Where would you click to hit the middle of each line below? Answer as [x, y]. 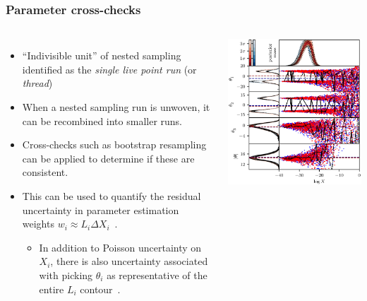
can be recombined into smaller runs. [102, 120]
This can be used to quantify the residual [112, 195]
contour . [100, 289]
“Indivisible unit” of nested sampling [102, 55]
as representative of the [157, 275]
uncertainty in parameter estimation [101, 209]
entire [52, 289]
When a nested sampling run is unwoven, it [116, 107]
